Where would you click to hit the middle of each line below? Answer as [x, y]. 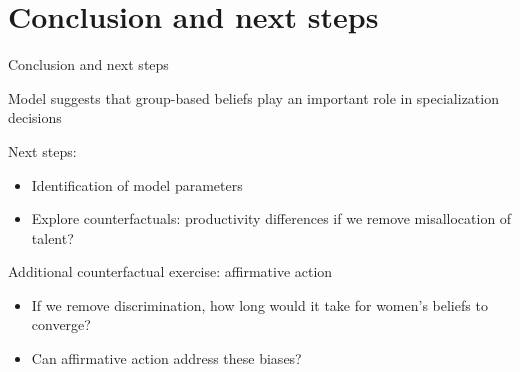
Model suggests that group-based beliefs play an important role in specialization [253, 97]
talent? [52, 237]
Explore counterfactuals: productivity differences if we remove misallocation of [271, 218]
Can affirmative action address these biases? [166, 358]
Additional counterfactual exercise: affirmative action [170, 271]
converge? [61, 324]
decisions [35, 117]
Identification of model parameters [137, 184]
